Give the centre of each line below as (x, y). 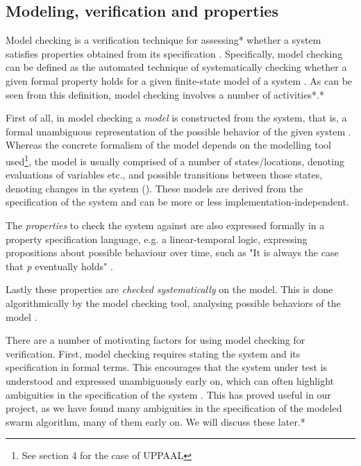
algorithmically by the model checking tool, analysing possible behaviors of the (173, 302)
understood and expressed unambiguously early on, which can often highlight (170, 380)
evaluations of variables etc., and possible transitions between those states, (164, 175)
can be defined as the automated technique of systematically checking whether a (176, 67)
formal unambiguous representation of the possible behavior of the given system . (178, 131)
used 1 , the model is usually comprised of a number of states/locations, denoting (175, 160)
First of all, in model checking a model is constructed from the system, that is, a (176, 118)
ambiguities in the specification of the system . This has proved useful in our (168, 394)
